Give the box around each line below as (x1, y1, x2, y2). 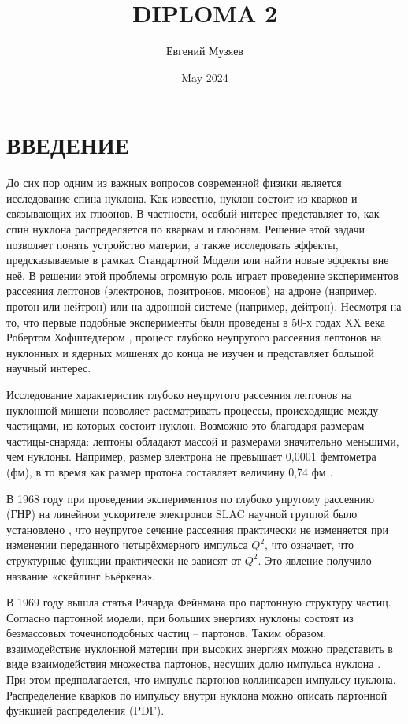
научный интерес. (6, 360, 91, 376)
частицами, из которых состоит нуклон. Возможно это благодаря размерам (6, 417, 365, 434)
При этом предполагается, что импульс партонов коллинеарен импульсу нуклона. (6, 671, 396, 688)
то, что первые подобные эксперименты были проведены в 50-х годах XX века (6, 313, 385, 330)
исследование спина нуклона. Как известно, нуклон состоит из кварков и (6, 189, 358, 206)
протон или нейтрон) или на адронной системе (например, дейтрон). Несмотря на (6, 298, 402, 314)
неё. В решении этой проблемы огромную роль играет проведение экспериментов (6, 267, 399, 283)
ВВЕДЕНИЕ (6, 129, 130, 161)
